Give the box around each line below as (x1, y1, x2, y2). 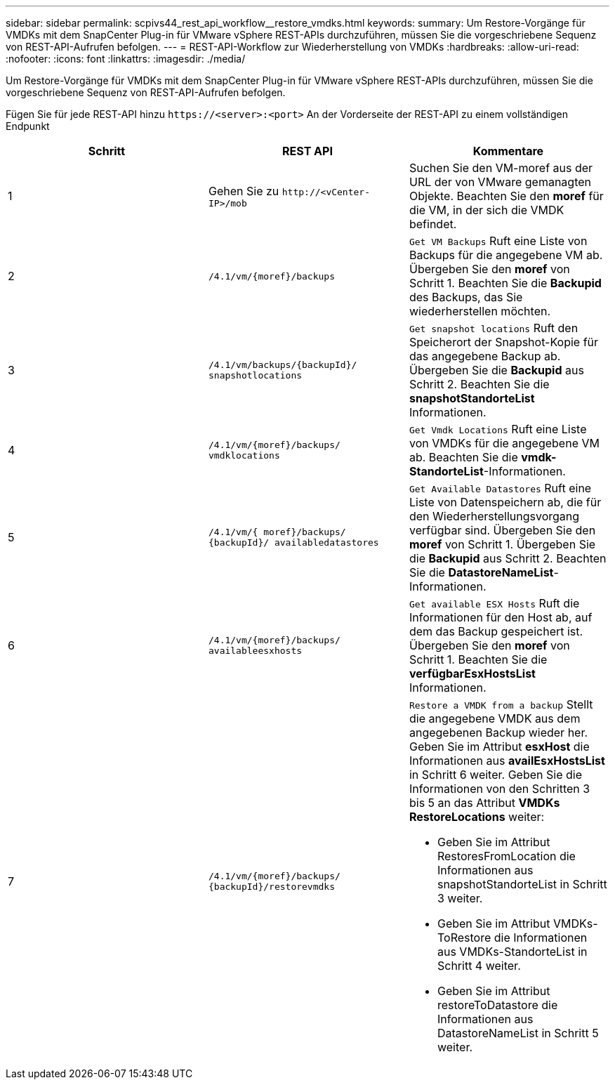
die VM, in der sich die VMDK (409, 203, 564, 217)
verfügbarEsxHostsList (409, 666, 536, 680)
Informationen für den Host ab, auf (409, 610, 593, 624)
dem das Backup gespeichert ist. (409, 624, 583, 638)
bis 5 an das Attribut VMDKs (409, 796, 560, 810)
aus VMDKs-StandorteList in (437, 945, 588, 959)
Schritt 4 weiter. (437, 959, 521, 973)
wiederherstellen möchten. (409, 304, 551, 318)
